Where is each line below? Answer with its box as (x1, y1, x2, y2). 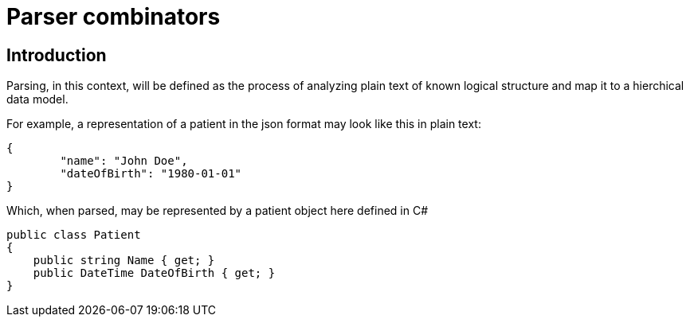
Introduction (6, 45, 107, 65)
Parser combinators (6, 3, 221, 30)
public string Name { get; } (33, 254, 215, 267)
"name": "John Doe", (60, 154, 188, 168)
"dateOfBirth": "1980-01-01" (60, 167, 242, 181)
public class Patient (6, 228, 141, 242)
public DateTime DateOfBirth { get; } (33, 267, 276, 280)
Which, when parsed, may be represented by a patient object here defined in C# (6, 204, 429, 218)
